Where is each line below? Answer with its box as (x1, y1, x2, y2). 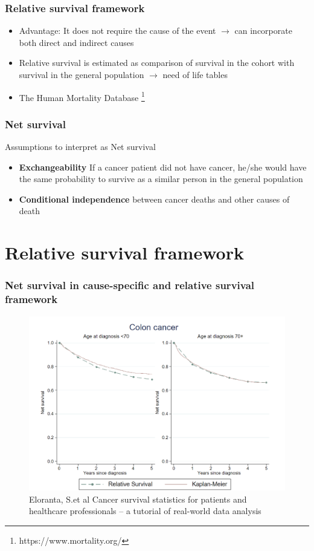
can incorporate (234, 24, 292, 37)
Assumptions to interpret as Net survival (5, 140, 156, 153)
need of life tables (162, 68, 228, 80)
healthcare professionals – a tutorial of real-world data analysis (29, 504, 261, 517)
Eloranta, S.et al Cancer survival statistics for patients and (29, 492, 247, 505)
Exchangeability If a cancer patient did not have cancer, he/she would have (19, 160, 307, 173)
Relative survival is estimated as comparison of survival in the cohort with (19, 56, 295, 69)
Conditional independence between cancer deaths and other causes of (19, 192, 290, 205)
